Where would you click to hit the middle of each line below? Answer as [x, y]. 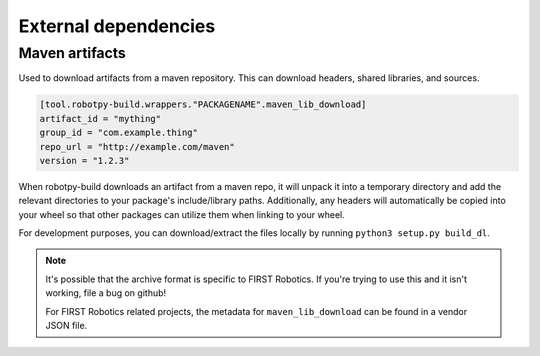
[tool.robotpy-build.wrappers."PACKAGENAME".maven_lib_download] [203, 104]
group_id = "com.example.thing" [119, 133]
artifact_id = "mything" [100, 118]
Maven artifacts [72, 53]
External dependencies [117, 26]
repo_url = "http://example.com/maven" [137, 146]
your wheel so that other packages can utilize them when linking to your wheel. [181, 214]
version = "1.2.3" [84, 160]
